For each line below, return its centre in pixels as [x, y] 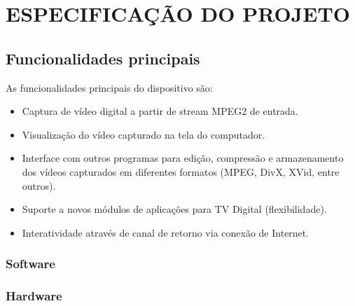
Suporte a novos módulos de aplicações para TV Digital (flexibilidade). [174, 209]
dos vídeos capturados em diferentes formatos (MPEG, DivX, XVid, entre [181, 171]
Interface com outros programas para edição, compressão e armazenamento [183, 158]
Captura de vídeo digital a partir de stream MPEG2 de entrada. [160, 111]
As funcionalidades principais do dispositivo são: [109, 87]
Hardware [34, 296]
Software [30, 264]
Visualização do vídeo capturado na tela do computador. [144, 134]
